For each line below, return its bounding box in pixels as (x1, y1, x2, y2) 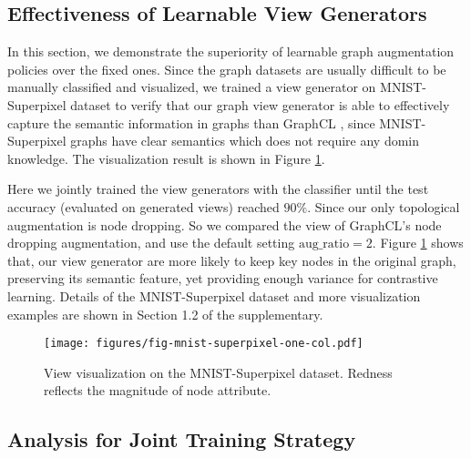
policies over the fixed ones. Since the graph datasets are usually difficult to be (7, 59, 446, 78)
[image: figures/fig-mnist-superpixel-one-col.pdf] (44, 337, 363, 351)
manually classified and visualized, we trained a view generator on (7, 77, 376, 97)
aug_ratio (298, 238, 350, 251)
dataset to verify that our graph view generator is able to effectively (70, 95, 450, 114)
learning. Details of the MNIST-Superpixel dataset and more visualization (7, 286, 421, 305)
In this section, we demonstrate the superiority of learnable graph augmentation (7, 42, 455, 61)
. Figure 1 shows (372, 233, 464, 252)
